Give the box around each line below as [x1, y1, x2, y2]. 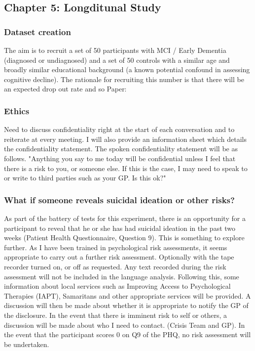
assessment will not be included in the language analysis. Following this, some [4, 271, 239, 281]
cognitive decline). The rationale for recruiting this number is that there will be [4, 74, 244, 84]
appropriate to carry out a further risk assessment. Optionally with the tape [4, 252, 234, 262]
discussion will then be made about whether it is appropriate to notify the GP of [4, 300, 249, 310]
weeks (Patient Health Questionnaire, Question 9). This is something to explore [4, 232, 245, 243]
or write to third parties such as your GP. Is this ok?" [4, 173, 166, 183]
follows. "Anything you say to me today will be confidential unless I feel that [4, 153, 236, 163]
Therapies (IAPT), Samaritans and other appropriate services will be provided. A [4, 290, 251, 301]
